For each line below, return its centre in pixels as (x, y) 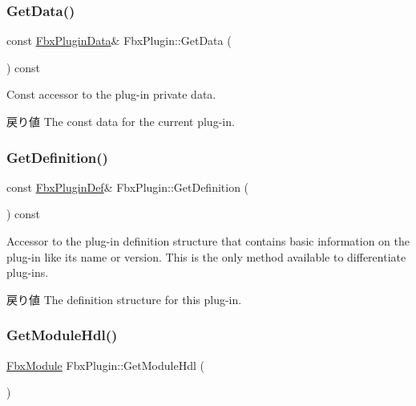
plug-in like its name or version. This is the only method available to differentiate (206, 256)
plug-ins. (28, 272)
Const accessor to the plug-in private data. (111, 94)
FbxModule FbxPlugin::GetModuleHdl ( (105, 365)
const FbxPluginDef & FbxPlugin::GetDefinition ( (128, 187)
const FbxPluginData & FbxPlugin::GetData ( (119, 41)
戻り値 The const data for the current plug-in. (121, 121)
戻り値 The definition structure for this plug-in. (124, 299)
